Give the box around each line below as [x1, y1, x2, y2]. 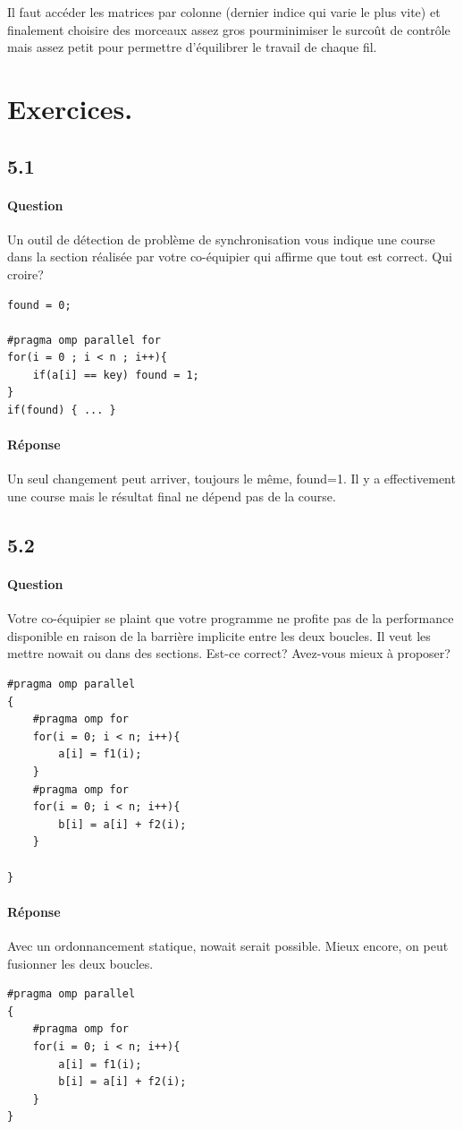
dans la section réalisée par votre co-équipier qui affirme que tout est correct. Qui [7, 247, 452, 266]
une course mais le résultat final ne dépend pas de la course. [7, 487, 336, 506]
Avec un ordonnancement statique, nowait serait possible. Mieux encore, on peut [7, 936, 449, 954]
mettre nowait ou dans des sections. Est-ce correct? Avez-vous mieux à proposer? [7, 644, 450, 663]
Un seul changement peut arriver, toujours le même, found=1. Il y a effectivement [7, 469, 456, 488]
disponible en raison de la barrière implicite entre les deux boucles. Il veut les [7, 626, 431, 645]
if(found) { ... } [7, 404, 116, 417]
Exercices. [7, 90, 133, 126]
